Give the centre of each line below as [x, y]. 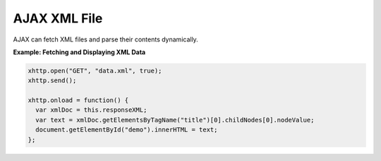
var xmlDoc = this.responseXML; [91, 110]
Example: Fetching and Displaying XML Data [79, 52]
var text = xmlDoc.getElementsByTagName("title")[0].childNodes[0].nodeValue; [175, 120]
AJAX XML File [58, 18]
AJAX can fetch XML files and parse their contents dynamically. [106, 39]
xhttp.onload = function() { [78, 101]
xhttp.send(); [52, 80]
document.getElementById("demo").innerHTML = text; [127, 130]
